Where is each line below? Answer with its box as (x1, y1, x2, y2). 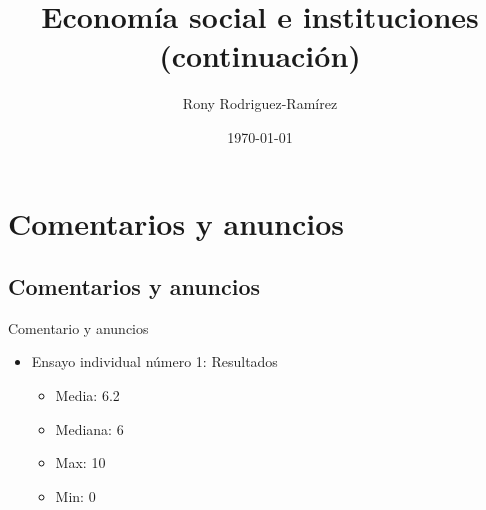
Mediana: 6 (55, 418, 124, 439)
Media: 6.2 (55, 385, 120, 406)
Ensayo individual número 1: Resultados (31, 351, 278, 372)
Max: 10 (55, 452, 106, 473)
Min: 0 (55, 485, 96, 506)
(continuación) (159, 35, 361, 76)
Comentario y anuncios (8, 317, 149, 338)
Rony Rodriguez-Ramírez (182, 93, 338, 114)
